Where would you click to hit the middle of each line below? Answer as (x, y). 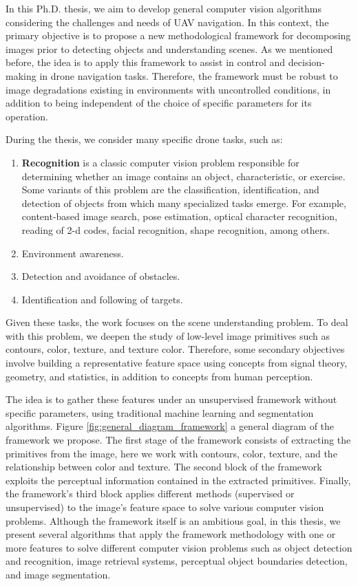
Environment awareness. (73, 253)
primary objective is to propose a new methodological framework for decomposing (178, 35)
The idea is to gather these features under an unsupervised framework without (171, 399)
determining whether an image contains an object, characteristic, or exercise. (183, 176)
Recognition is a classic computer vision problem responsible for (160, 162)
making (21, 75)
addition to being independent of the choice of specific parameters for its (159, 103)
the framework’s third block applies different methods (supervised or (150, 493)
